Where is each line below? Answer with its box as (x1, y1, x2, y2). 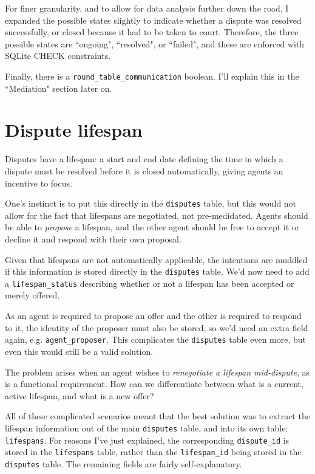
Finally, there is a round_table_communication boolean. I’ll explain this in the (5, 69, 299, 82)
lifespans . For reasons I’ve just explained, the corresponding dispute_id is (5, 433, 290, 446)
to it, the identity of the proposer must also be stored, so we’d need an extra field (5, 321, 308, 334)
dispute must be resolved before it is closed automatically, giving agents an (5, 164, 283, 177)
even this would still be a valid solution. (5, 345, 154, 357)
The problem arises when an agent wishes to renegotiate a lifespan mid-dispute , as (5, 365, 310, 378)
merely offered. (5, 289, 60, 301)
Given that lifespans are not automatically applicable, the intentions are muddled (5, 253, 308, 266)
